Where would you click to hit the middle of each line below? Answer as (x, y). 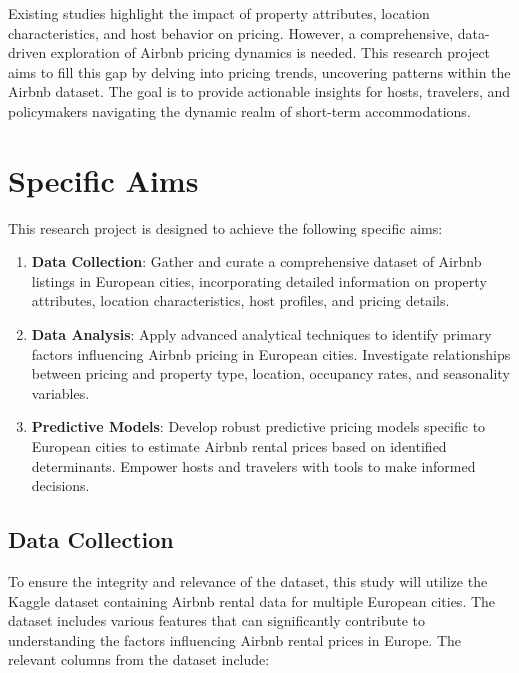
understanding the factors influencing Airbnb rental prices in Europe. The (235, 639)
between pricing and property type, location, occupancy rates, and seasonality (270, 373)
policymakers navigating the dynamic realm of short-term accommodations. (239, 110)
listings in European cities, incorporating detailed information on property (259, 280)
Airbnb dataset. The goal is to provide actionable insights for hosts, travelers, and (259, 91)
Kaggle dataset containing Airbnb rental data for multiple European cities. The (252, 600)
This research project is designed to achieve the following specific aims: (225, 227)
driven (27, 52)
